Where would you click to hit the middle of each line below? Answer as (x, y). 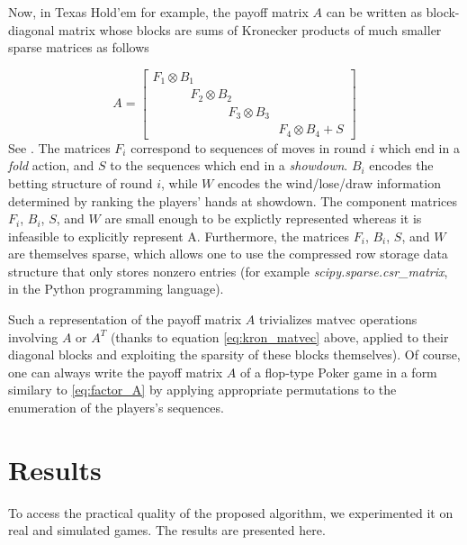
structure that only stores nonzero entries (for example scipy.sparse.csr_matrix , (228, 271)
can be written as (374, 12)
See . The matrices (59, 147)
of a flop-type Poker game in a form (338, 372)
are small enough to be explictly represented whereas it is (263, 218)
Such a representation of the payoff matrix (125, 319)
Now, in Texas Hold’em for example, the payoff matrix (158, 12)
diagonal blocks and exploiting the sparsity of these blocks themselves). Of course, (234, 354)
